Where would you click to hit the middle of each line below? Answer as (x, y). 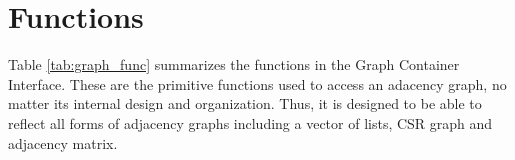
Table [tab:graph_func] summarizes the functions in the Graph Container (234, 64)
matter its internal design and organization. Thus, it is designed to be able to (245, 103)
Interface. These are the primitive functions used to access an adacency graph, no (257, 83)
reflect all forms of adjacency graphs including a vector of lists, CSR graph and (250, 122)
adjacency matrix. (63, 142)
